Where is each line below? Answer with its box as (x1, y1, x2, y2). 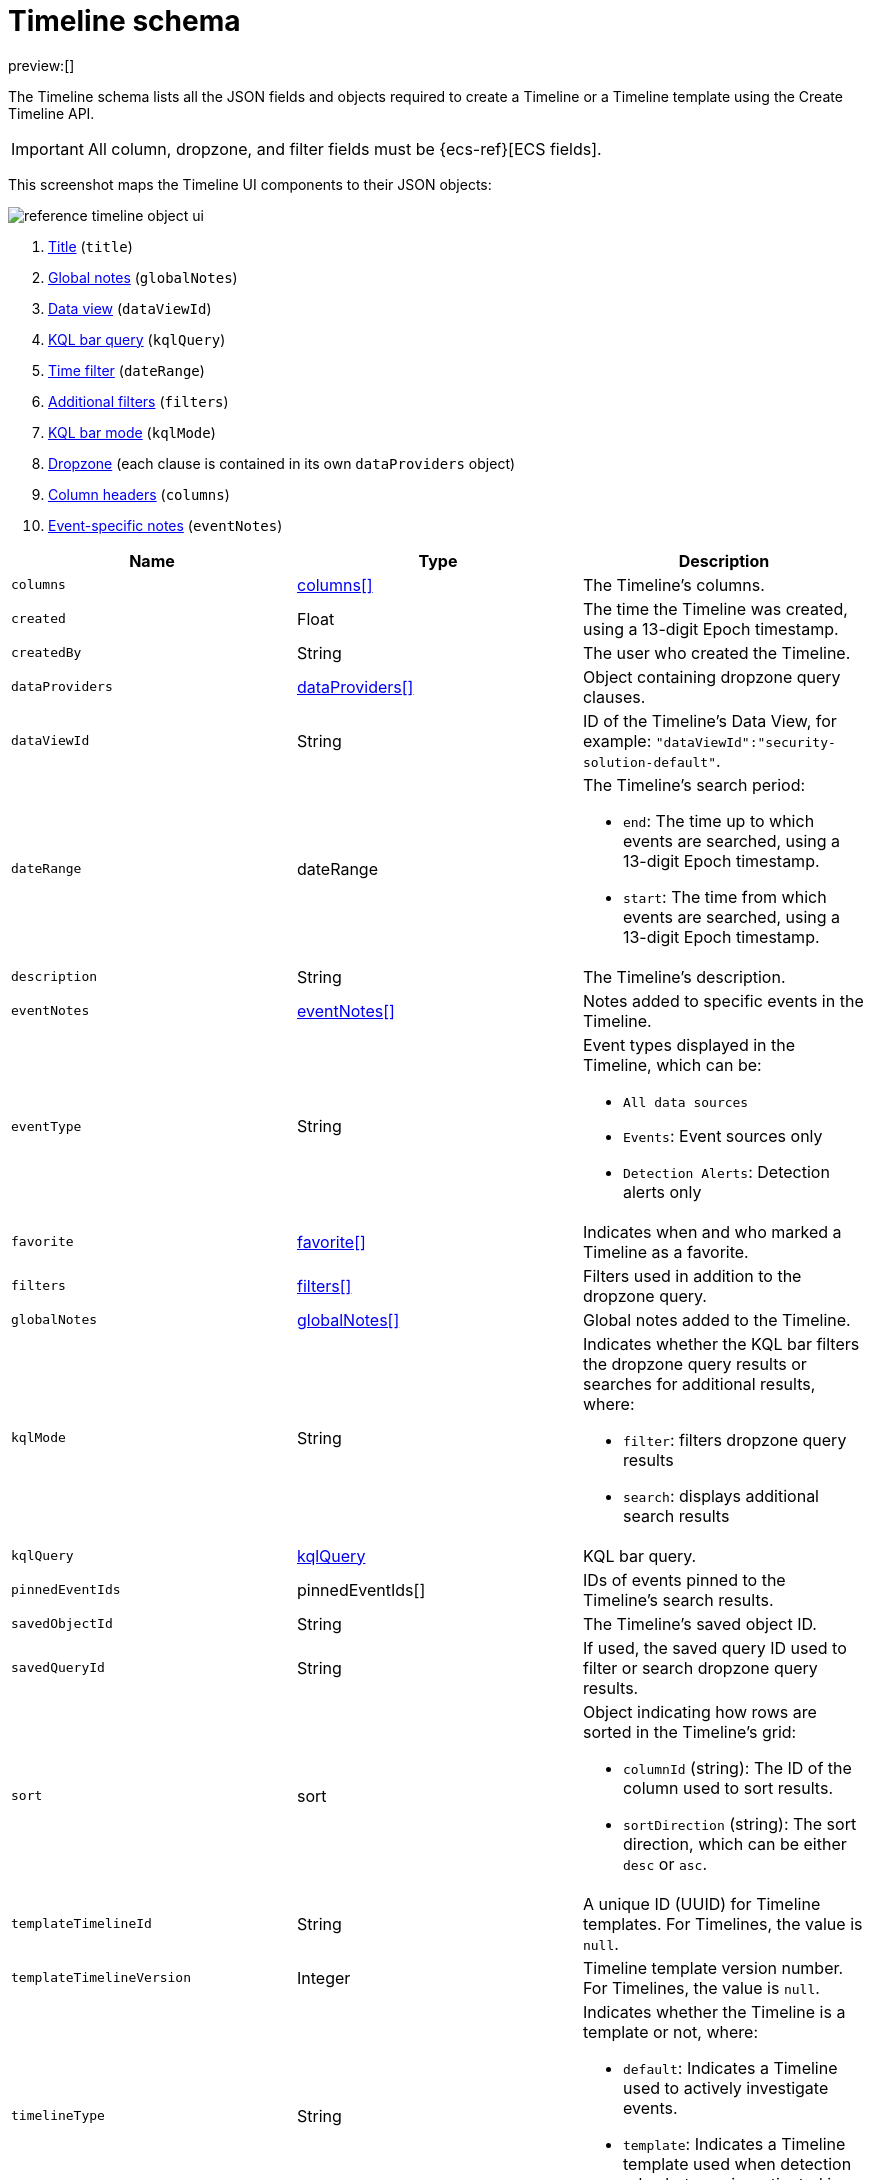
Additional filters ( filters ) (48, 392, 229, 410)
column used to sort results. (622, 1777, 833, 1798)
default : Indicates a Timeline (622, 2057, 838, 2078)
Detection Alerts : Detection (622, 1161, 830, 1182)
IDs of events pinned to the (582, 1569, 786, 1590)
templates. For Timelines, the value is (582, 1913, 863, 1934)
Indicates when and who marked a (582, 1221, 842, 1242)
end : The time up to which (622, 810, 815, 831)
